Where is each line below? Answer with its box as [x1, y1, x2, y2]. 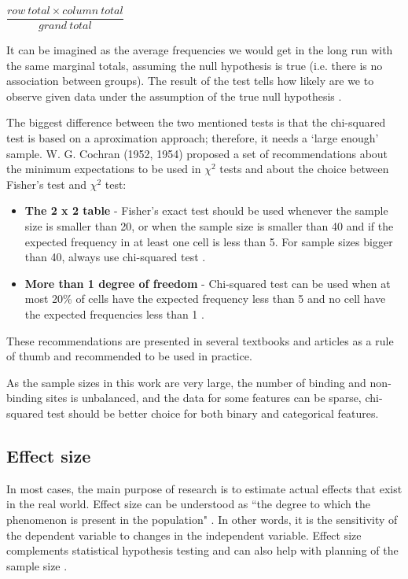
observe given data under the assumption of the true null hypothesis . [6, 87, 342, 104]
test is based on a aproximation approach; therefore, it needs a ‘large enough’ [6, 130, 379, 146]
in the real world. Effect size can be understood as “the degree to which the [6, 496, 370, 512]
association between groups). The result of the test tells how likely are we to [6, 72, 374, 89]
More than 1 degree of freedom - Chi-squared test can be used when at [24, 275, 391, 291]
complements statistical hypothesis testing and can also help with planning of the [6, 542, 399, 559]
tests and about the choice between [219, 160, 389, 177]
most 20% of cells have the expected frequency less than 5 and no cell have [24, 290, 386, 307]
